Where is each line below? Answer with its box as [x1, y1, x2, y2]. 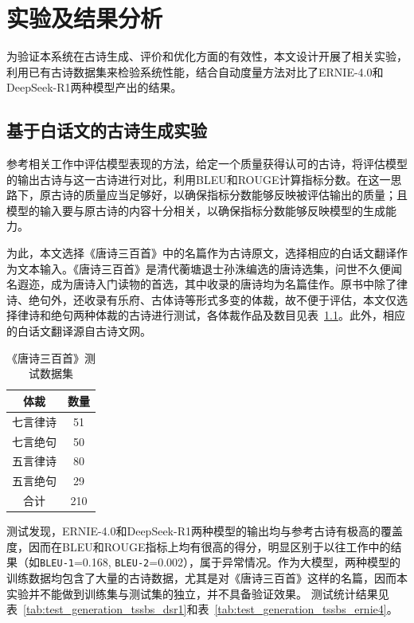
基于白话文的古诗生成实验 [6, 118, 207, 143]
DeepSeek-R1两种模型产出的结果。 [6, 79, 182, 96]
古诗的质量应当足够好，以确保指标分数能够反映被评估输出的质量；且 [50, 186, 408, 203]
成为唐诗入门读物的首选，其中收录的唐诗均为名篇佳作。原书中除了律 [50, 276, 408, 292]
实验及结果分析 [6, 2, 163, 34]
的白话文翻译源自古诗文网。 [6, 323, 151, 339]
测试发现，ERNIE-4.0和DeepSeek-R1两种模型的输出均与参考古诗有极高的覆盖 [6, 523, 403, 539]
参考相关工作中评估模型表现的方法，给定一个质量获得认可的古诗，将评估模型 [6, 155, 408, 172]
